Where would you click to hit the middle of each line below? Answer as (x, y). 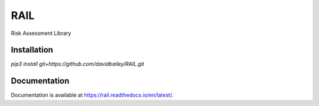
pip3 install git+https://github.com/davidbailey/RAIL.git (78, 64)
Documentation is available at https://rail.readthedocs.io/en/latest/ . (92, 95)
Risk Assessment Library (41, 33)
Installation (32, 50)
